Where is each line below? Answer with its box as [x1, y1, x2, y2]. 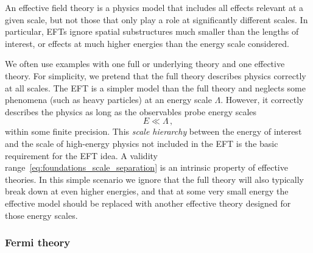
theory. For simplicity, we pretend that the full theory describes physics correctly [5, 69, 306, 82]
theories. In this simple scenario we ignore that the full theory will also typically [5, 173, 304, 185]
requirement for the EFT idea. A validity [5, 149, 158, 162]
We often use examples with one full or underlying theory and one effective [5, 57, 285, 70]
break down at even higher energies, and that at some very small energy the [5, 185, 289, 198]
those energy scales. [5, 208, 78, 221]
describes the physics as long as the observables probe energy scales [5, 105, 257, 118]
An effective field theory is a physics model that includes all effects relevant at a [5, 1, 303, 13]
